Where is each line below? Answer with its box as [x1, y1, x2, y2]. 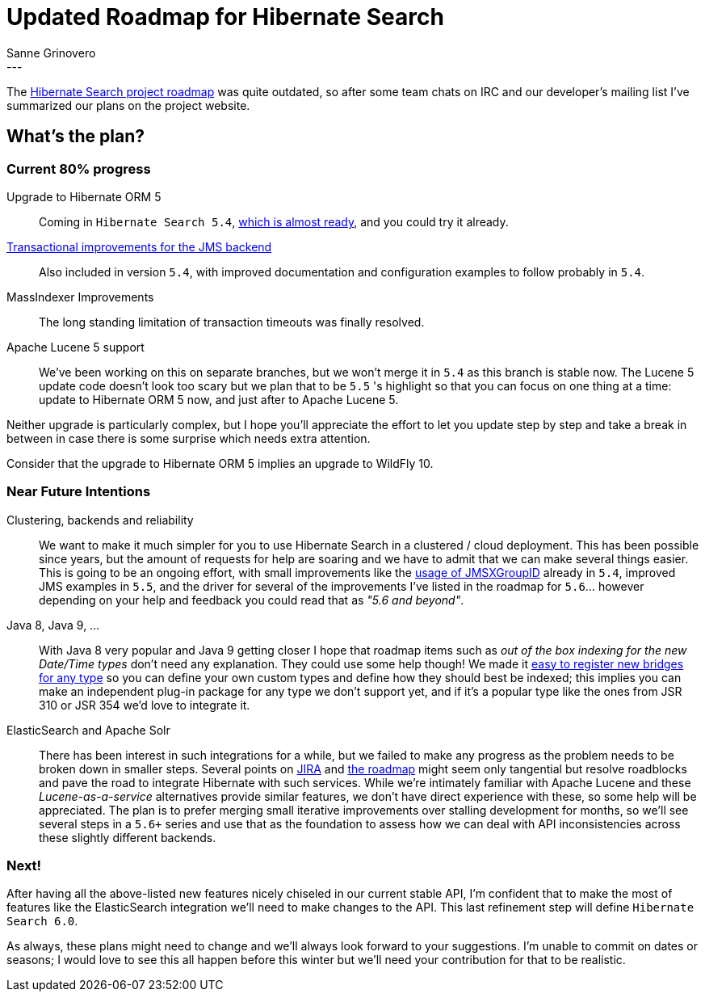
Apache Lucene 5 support [6, 339, 145, 354]
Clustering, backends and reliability [6, 512, 194, 527]
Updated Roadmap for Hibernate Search [6, 3, 444, 31]
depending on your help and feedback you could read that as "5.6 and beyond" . [39, 592, 464, 607]
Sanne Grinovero [6, 45, 96, 60]
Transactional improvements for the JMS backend [6, 239, 272, 254]
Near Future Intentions [6, 483, 151, 500]
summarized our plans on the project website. [6, 98, 250, 112]
